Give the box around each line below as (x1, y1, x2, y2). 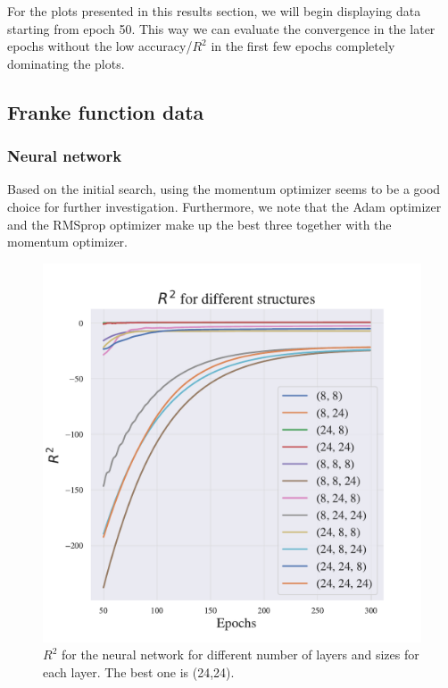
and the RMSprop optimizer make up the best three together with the (7, 214, 392, 233)
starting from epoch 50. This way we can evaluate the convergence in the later (7, 19, 436, 38)
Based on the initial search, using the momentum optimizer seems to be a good (7, 180, 441, 198)
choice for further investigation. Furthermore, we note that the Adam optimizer (7, 197, 442, 215)
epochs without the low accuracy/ (7, 37, 193, 55)
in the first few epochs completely (211, 37, 395, 55)
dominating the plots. (7, 54, 125, 72)
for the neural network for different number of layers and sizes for (61, 645, 419, 664)
